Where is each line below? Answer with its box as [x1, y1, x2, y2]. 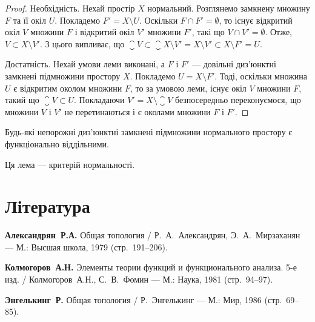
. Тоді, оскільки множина [214, 69, 307, 82]
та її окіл [13, 13, 46, 26]
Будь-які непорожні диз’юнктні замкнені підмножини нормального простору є [5, 126, 293, 138]
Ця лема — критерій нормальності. [5, 158, 135, 170]
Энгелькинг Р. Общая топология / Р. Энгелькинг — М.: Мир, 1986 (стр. [5, 293, 282, 306]
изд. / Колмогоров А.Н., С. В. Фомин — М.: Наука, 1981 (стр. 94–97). [5, 273, 273, 286]
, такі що [191, 25, 225, 38]
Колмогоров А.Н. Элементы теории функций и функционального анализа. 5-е [5, 261, 297, 273]
